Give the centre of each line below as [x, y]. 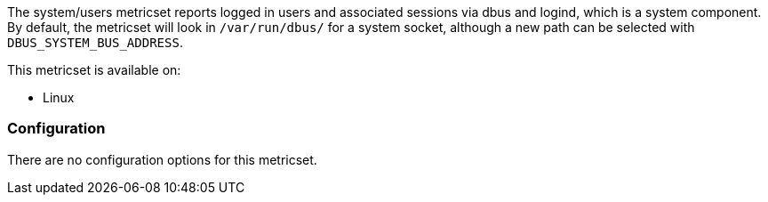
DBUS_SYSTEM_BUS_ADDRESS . [95, 42]
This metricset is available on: [94, 70]
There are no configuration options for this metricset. [162, 159]
